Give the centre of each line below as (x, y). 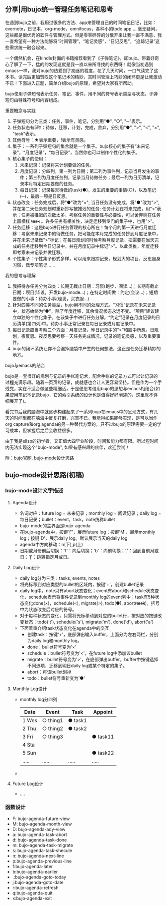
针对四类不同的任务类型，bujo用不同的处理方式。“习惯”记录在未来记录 (84, 305)
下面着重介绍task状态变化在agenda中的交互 (64, 628)
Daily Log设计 (26, 567)
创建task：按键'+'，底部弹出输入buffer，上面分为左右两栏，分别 (93, 634)
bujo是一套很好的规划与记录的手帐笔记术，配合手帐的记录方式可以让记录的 (82, 376)
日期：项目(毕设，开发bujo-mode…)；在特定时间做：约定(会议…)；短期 (85, 292)
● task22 (103, 753)
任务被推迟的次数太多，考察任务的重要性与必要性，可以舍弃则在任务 (91, 215)
